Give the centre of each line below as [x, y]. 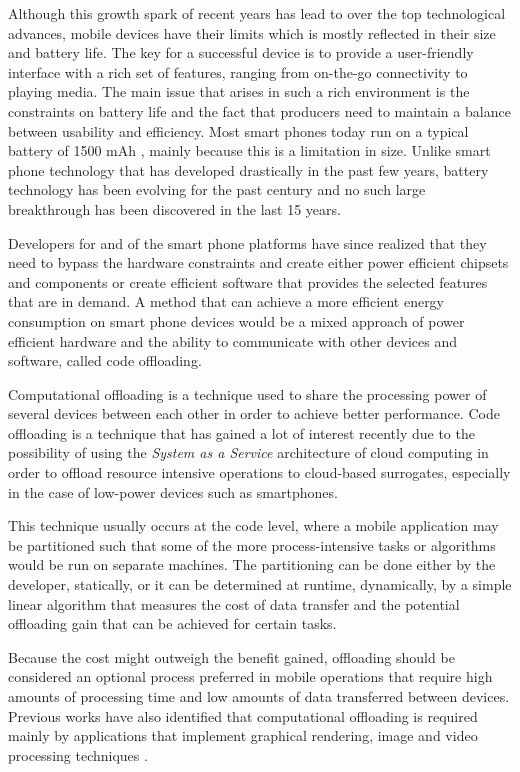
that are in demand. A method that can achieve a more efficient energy [226, 301]
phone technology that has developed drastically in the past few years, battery [248, 169]
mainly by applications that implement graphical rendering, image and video [243, 735]
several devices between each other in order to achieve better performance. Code [254, 413]
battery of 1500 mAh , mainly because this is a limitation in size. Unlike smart [249, 150]
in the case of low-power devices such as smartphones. [173, 491]
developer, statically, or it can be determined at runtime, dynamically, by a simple [260, 584]
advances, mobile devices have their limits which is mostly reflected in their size [252, 32]
